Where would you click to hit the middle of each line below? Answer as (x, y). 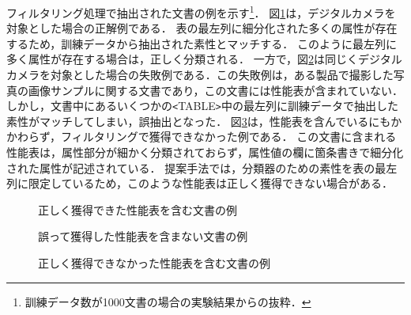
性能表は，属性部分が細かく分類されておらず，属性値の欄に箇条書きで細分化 (205, 152)
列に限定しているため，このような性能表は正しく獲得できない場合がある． (200, 183)
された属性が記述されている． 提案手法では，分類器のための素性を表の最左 (202, 167)
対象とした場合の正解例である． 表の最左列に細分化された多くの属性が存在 (202, 28)
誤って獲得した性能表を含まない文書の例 (143, 236)
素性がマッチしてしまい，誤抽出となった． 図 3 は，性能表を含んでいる (188, 121)
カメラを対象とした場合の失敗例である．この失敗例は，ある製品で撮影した (200, 75)
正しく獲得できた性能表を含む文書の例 (138, 209)
